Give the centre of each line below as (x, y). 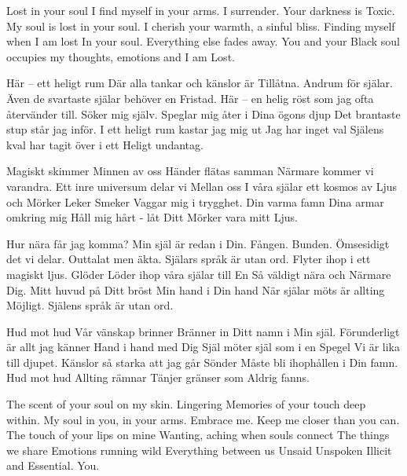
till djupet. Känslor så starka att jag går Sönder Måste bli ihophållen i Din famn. (202, 362)
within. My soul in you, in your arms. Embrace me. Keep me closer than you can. (203, 419)
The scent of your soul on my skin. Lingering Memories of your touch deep (186, 404)
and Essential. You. (53, 465)
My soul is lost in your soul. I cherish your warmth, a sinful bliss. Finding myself (201, 26)
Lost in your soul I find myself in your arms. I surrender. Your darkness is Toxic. (201, 10)
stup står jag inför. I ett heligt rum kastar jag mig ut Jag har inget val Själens (195, 129)
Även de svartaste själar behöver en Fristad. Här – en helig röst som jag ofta (190, 98)
